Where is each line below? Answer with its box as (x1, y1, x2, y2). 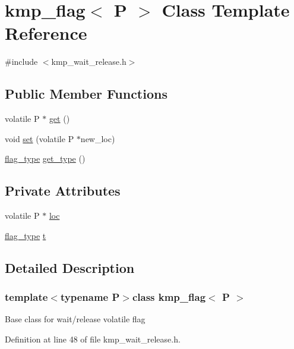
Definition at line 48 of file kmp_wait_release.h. (5, 332, 181, 345)
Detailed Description (5, 258, 135, 276)
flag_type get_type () (5, 152, 86, 165)
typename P (60, 289, 120, 304)
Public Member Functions (5, 84, 167, 103)
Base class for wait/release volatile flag (5, 313, 146, 325)
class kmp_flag (132, 289, 206, 304)
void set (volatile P (5, 132, 74, 144)
